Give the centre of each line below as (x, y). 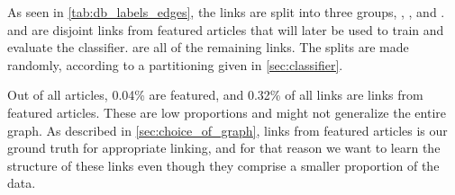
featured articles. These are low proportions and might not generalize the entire (227, 112)
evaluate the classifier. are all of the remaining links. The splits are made (208, 47)
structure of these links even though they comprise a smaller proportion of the (223, 165)
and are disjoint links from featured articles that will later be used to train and (226, 29)
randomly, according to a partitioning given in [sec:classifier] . (175, 64)
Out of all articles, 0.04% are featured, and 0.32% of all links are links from (215, 95)
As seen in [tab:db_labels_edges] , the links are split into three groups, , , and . (226, 12)
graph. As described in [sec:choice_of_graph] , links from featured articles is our (227, 130)
